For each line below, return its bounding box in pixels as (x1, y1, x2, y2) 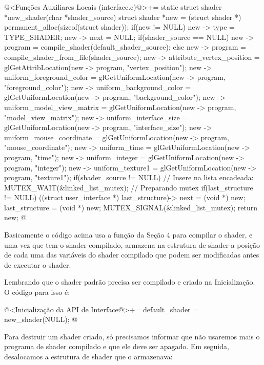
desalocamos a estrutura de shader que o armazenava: (4, 351, 173, 361)
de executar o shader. (4, 259, 71, 270)
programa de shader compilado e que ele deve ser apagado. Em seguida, (4, 341, 229, 352)
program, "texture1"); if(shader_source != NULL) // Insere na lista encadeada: (4, 172, 254, 183)
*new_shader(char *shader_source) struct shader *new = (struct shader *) (4, 11, 241, 22)
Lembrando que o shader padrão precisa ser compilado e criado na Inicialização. (4, 276, 255, 287)
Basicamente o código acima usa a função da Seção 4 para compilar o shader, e (4, 229, 253, 240)
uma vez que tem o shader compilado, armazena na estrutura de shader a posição (4, 239, 260, 250)
